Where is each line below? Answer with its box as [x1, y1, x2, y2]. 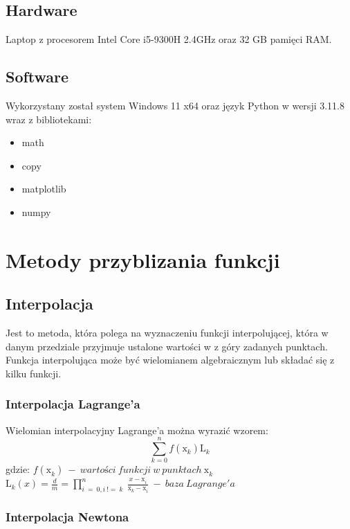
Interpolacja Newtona [6, 508, 129, 526]
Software [6, 66, 69, 87]
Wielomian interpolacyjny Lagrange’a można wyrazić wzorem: [6, 422, 268, 437]
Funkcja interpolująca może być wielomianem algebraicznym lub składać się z [6, 352, 335, 367]
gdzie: [6, 462, 30, 476]
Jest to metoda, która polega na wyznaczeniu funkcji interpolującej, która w [6, 325, 329, 340]
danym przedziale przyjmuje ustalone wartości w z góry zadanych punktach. [6, 339, 328, 353]
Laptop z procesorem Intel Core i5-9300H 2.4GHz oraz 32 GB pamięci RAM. [6, 32, 332, 46]
